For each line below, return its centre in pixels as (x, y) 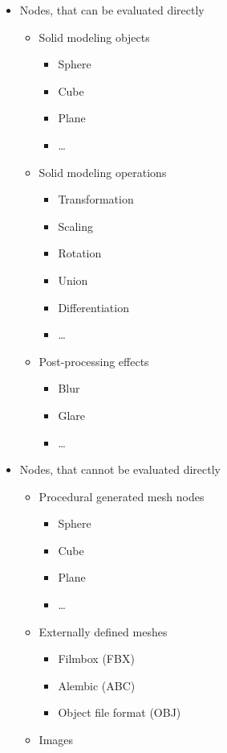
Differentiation (93, 307)
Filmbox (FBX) (96, 658)
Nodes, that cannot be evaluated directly (120, 469)
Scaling (75, 226)
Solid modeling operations (103, 172)
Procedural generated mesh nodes (122, 496)
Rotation (80, 253)
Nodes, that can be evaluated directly (112, 10)
